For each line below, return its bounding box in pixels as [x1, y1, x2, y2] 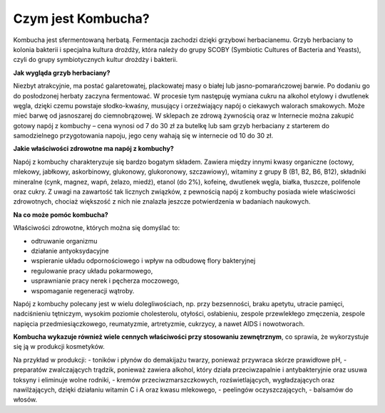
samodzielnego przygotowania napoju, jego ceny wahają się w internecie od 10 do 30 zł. [13, 132, 274, 140]
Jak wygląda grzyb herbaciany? [13, 68, 111, 77]
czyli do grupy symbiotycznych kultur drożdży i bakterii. [13, 56, 178, 64]
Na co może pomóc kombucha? [13, 210, 108, 219]
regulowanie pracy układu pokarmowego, [31, 266, 153, 275]
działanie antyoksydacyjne [31, 246, 110, 255]
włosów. [13, 395, 38, 404]
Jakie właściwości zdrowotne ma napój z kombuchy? [13, 145, 174, 153]
